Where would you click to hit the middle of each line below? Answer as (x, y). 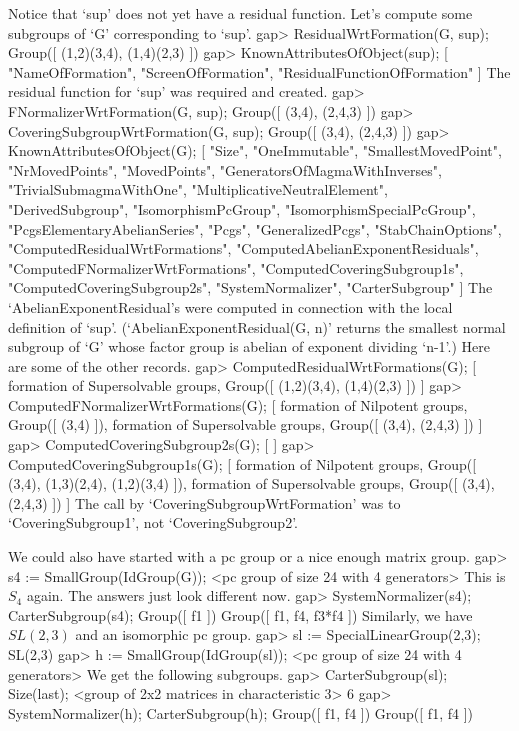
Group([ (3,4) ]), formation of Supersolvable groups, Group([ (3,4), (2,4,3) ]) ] (245, 424)
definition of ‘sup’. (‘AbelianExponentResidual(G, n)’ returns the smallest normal (257, 326)
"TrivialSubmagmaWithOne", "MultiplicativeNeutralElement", (198, 189)
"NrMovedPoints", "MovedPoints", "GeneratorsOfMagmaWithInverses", (225, 169)
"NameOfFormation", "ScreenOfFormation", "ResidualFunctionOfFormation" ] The (259, 71)
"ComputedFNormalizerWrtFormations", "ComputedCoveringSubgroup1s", (236, 267)
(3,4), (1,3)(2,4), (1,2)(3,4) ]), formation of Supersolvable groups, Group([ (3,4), (251, 483)
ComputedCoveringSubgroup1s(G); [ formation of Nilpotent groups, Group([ (242, 463)
